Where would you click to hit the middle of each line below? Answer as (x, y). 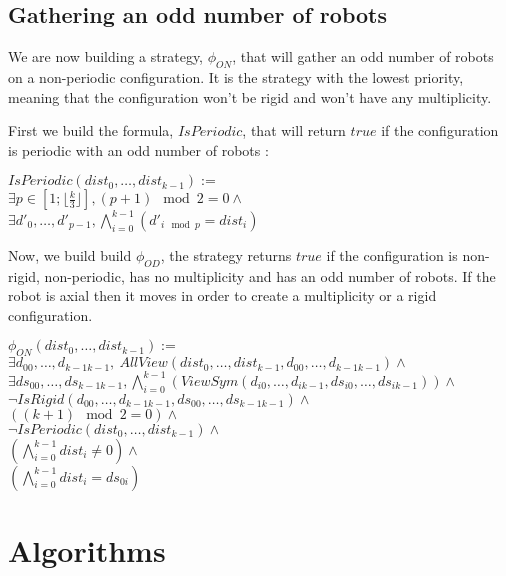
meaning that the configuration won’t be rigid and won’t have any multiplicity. (250, 96)
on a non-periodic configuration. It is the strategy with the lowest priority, (236, 77)
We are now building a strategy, (106, 56)
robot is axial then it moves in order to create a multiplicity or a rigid (222, 295)
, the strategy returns (226, 254)
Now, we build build (70, 254)
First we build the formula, (91, 130)
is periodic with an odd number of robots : (138, 149)
